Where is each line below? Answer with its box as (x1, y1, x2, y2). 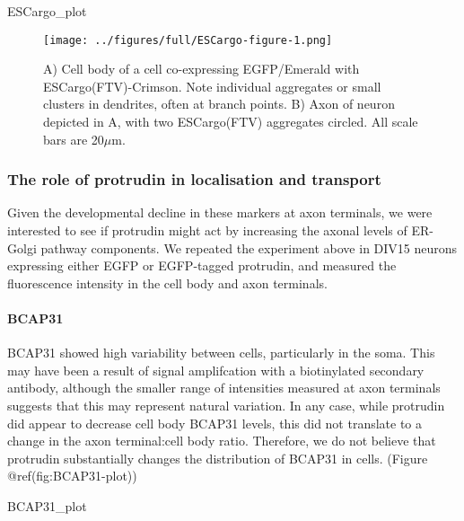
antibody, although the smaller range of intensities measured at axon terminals (7, 378, 441, 397)
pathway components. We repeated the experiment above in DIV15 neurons (40, 238, 458, 257)
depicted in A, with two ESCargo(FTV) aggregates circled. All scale (43, 112, 418, 131)
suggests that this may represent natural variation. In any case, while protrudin (7, 395, 445, 414)
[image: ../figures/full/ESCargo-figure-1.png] (43, 33, 333, 47)
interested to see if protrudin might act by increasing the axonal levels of (7, 221, 407, 240)
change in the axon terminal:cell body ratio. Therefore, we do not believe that (7, 431, 436, 450)
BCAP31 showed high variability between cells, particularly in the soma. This (7, 343, 435, 362)
